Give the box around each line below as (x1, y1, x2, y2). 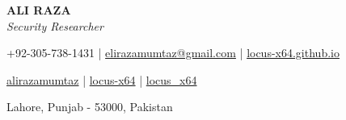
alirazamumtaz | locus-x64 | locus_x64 (6, 71, 197, 88)
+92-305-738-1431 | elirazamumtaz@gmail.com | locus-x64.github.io (6, 44, 340, 61)
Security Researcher (6, 17, 103, 34)
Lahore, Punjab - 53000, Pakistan (6, 98, 173, 115)
